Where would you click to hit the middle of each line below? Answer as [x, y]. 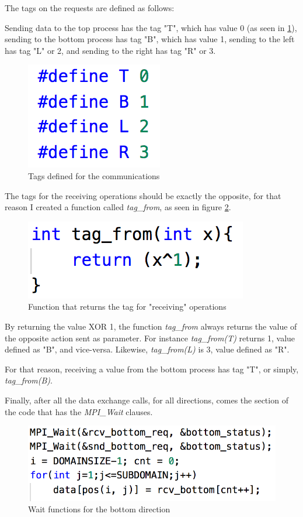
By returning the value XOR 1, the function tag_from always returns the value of [151, 326]
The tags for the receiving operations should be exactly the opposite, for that [143, 195]
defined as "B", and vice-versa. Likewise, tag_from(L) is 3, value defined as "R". [147, 349]
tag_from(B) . [29, 380]
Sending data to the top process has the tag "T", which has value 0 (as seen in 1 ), [151, 27]
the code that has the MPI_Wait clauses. [79, 411]
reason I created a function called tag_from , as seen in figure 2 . [118, 207]
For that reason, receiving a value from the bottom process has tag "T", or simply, [152, 369]
